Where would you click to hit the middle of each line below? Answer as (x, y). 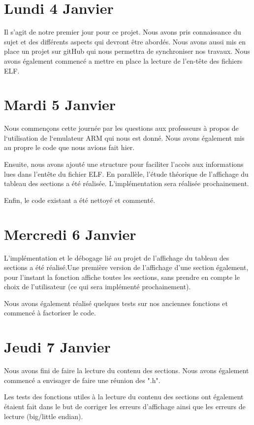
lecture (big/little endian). (44, 416)
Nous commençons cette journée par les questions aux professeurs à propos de (121, 128)
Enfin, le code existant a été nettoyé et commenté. (80, 200)
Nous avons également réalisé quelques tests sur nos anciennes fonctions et (116, 303)
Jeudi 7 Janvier (57, 347)
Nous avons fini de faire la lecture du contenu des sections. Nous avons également (127, 370)
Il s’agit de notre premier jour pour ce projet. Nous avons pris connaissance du (123, 32)
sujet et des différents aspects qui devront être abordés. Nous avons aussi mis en (125, 41)
